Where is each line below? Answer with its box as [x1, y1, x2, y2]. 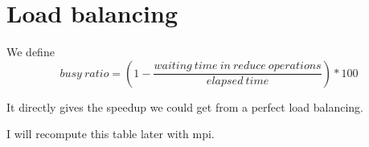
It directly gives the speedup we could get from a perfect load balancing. [6, 98, 363, 115]
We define [6, 43, 55, 60]
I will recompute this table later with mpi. [6, 125, 215, 142]
